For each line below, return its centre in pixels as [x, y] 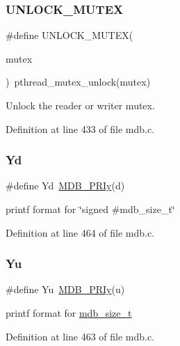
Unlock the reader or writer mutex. [80, 105]
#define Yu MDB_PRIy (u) [65, 289]
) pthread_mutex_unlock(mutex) [78, 82]
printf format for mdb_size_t [69, 313]
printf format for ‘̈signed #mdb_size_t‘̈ [90, 209]
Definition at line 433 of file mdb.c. [80, 128]
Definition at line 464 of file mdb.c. [80, 232]
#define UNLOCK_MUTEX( [69, 35]
